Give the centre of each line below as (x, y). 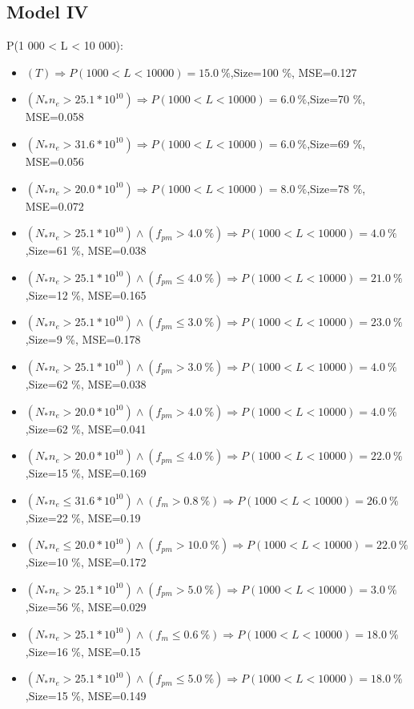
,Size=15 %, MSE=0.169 (86, 473)
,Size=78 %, (336, 188)
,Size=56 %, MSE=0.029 (86, 606)
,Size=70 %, (336, 99)
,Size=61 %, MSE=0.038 (86, 250)
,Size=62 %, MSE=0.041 (86, 428)
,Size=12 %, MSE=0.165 (86, 294)
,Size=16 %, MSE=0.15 (83, 651)
